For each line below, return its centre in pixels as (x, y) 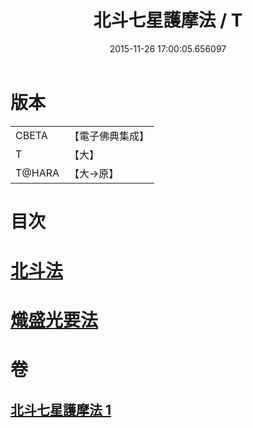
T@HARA (37, 173)
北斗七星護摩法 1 (61, 409)
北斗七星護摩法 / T (168, 20)
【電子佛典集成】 (109, 136)
